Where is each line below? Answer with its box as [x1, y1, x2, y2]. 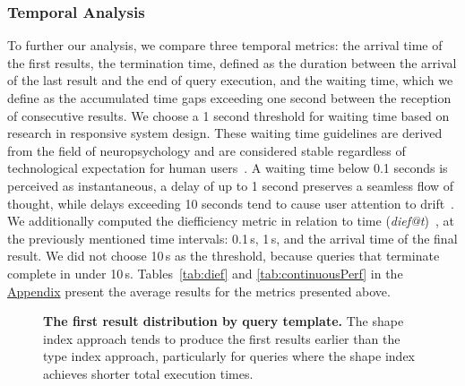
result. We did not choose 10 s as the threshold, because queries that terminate [7, 246, 440, 265]
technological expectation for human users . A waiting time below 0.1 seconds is [7, 159, 448, 177]
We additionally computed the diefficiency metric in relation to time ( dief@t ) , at [7, 211, 454, 230]
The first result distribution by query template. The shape [43, 312, 404, 330]
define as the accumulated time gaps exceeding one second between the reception [7, 89, 452, 107]
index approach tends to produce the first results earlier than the [43, 329, 400, 347]
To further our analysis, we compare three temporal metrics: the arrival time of [7, 36, 443, 55]
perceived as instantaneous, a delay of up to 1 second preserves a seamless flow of [7, 176, 454, 194]
